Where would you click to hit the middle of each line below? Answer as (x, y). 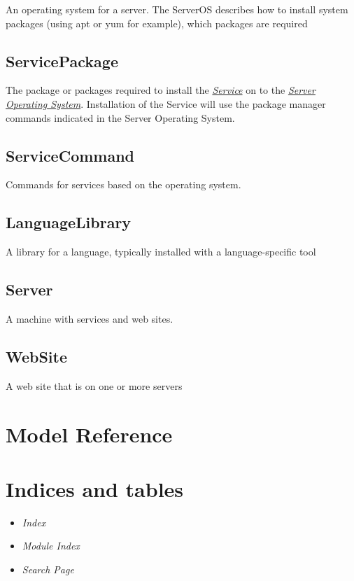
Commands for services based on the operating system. (123, 184)
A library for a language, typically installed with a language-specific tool (161, 252)
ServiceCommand (70, 155)
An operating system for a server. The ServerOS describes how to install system (177, 9)
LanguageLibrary (69, 222)
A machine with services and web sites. (90, 318)
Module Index (51, 546)
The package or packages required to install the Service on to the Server (161, 90)
